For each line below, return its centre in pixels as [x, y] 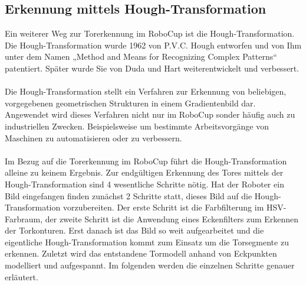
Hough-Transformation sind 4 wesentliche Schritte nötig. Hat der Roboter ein [144, 184]
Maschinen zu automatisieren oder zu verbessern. [93, 137]
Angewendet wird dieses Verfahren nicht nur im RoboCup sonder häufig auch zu [150, 114]
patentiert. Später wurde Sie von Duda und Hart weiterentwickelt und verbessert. [152, 68]
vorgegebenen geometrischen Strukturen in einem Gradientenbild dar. [130, 103]
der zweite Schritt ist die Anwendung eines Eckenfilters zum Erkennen [172, 218]
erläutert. [22, 276]
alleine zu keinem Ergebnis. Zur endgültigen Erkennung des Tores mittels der [144, 172]
